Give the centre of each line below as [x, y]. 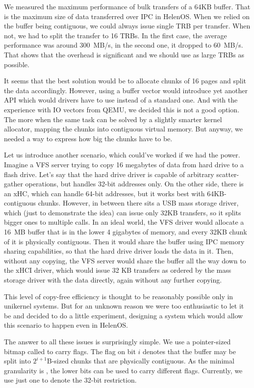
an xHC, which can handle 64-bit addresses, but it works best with [104, 193]
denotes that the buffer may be [189, 351]
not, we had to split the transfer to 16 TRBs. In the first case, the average [115, 35]
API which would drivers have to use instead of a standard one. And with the [121, 100]
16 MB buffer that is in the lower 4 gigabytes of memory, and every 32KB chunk [126, 232]
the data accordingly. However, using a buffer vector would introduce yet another [126, 90]
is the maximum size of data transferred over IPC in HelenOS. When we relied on [127, 16]
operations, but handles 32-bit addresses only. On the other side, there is [134, 184]
